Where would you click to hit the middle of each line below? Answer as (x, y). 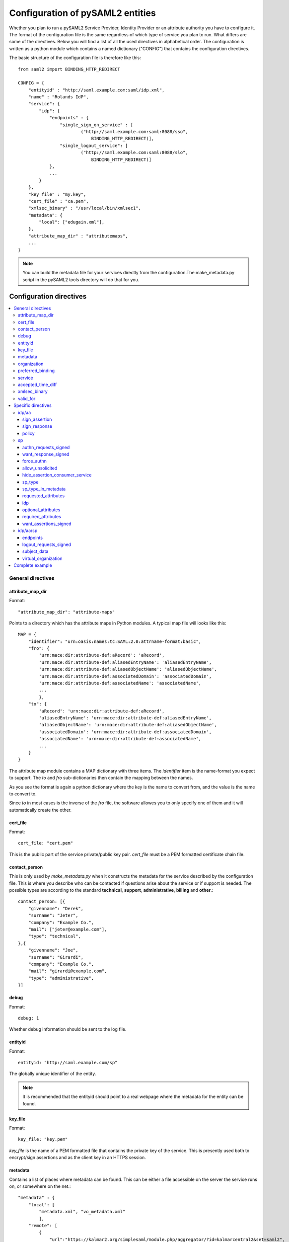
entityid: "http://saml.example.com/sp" (68, 1063)
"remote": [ (43, 1225)
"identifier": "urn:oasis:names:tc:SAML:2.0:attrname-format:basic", (115, 641)
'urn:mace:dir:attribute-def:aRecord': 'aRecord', (102, 655)
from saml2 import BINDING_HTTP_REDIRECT (69, 69)
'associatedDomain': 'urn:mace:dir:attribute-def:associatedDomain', (125, 732)
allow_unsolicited (40, 468)
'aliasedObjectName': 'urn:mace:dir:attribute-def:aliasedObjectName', (128, 725)
